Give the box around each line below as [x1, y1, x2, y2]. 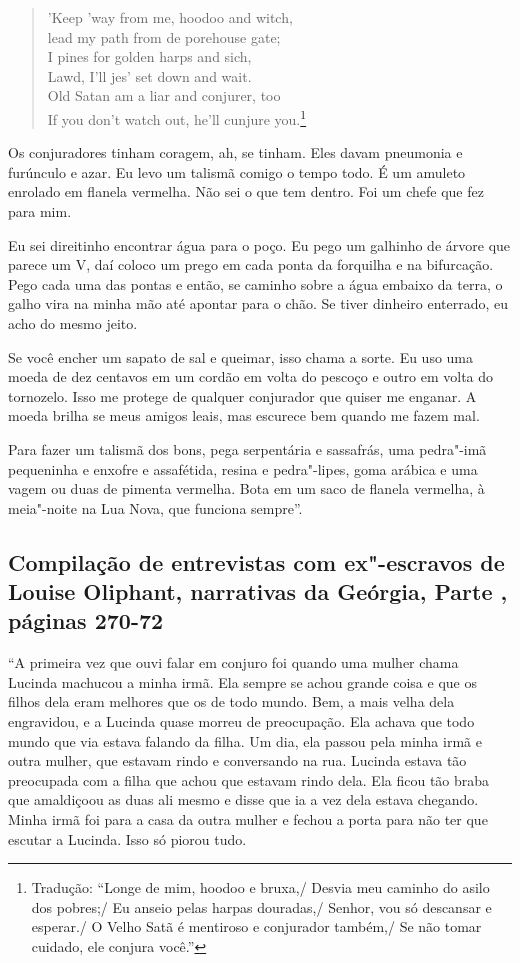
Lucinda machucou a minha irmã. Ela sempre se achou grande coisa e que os [8, 671, 477, 692]
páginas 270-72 [8, 605, 164, 636]
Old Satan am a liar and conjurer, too [47, 85, 281, 106]
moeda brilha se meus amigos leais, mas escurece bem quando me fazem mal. [8, 405, 480, 426]
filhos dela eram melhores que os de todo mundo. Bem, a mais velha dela [8, 691, 455, 712]
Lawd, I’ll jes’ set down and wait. [47, 65, 252, 86]
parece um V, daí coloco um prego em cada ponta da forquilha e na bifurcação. [8, 254, 494, 275]
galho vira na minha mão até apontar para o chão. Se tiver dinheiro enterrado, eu [8, 293, 509, 314]
